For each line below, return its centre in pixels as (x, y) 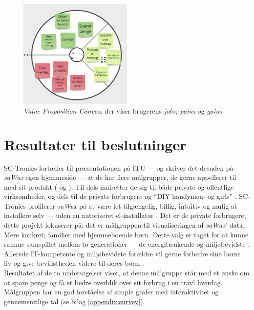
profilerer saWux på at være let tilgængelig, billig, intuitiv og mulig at (133, 205)
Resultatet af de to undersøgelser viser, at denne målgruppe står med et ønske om (127, 273)
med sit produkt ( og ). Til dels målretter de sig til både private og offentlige (119, 186)
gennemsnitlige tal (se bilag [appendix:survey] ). (74, 301)
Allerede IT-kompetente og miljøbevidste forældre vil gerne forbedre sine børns (122, 253)
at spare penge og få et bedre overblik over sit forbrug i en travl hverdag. (113, 282)
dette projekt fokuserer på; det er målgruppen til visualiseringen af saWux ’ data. (125, 225)
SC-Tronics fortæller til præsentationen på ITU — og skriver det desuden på (119, 167)
